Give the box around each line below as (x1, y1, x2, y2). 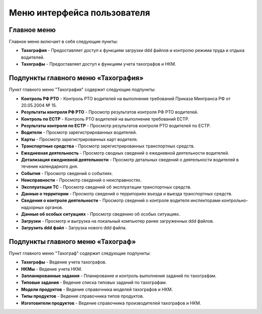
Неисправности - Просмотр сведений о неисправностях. (21, 177, 142, 183)
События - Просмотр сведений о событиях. (21, 170, 114, 176)
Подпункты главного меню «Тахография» (9, 74, 144, 82)
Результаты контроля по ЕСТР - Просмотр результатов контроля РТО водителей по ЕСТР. (21, 123, 211, 129)
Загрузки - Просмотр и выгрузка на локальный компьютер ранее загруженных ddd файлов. (21, 218, 214, 224)
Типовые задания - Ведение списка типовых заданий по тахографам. (21, 279, 167, 285)
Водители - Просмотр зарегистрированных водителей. (21, 129, 137, 136)
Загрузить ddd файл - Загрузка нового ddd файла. (21, 225, 127, 230)
